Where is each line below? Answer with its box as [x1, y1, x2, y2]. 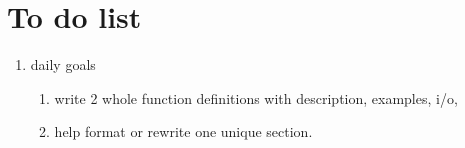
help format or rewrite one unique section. [54, 121, 313, 142]
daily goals [30, 54, 96, 75]
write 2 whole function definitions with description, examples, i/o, [54, 87, 458, 108]
